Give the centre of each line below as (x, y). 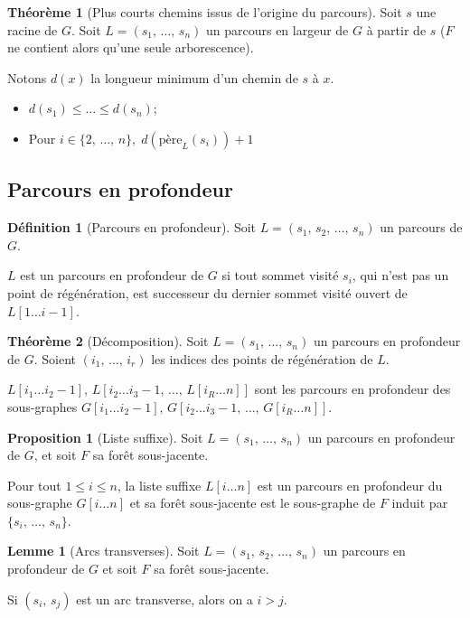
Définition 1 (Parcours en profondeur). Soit (132, 227)
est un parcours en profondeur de (112, 275)
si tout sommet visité (280, 275)
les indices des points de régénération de (262, 358)
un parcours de (421, 227)
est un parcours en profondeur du (350, 485)
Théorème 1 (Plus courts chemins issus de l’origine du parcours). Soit (205, 12)
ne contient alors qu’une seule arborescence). (131, 47)
